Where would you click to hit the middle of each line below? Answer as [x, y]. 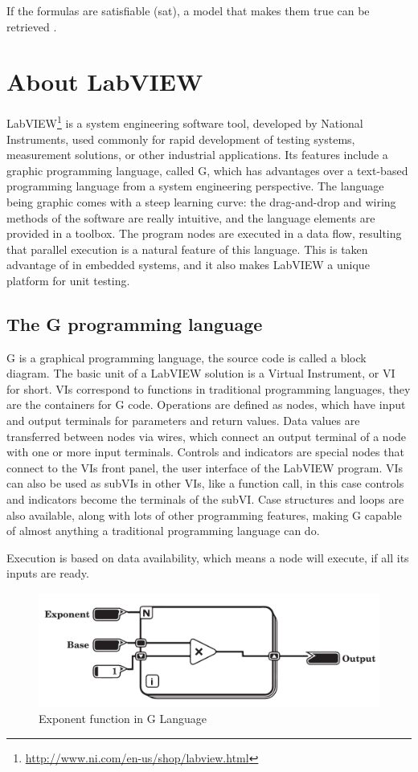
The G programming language [135, 323]
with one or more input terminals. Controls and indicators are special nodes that [205, 452]
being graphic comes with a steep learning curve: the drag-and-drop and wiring [201, 201]
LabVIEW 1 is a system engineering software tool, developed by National [185, 122]
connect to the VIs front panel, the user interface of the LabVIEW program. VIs [205, 467]
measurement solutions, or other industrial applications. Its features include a [197, 155]
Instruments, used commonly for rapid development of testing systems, [181, 139]
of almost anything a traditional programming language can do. [163, 531]
